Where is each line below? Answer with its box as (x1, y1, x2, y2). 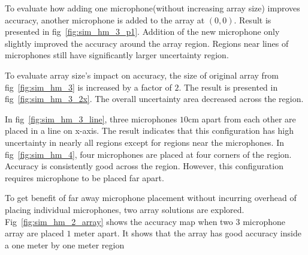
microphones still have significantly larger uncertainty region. (5, 49, 229, 61)
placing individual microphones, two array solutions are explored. (5, 203, 244, 215)
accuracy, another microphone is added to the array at (5, 13, 205, 26)
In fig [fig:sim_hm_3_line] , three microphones (5, 112, 177, 125)
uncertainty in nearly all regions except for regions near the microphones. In (5, 136, 285, 148)
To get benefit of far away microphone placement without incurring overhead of (5, 191, 297, 204)
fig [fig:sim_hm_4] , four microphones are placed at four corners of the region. (5, 148, 292, 160)
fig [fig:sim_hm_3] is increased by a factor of (5, 80, 172, 93)
